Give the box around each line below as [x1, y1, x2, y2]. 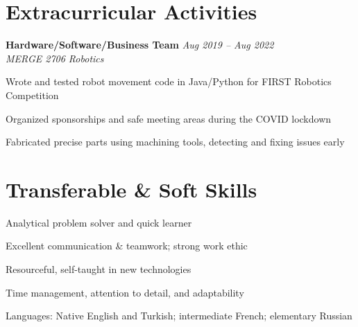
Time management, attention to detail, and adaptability [6, 285, 244, 299]
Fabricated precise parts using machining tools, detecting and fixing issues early [6, 134, 345, 149]
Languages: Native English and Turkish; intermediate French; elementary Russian [6, 308, 352, 323]
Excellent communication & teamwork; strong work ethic [6, 238, 248, 253]
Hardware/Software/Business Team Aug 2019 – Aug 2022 [6, 37, 274, 52]
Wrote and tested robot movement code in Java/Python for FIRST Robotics [6, 74, 332, 89]
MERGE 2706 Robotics [6, 51, 104, 65]
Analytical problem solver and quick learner [6, 215, 192, 229]
